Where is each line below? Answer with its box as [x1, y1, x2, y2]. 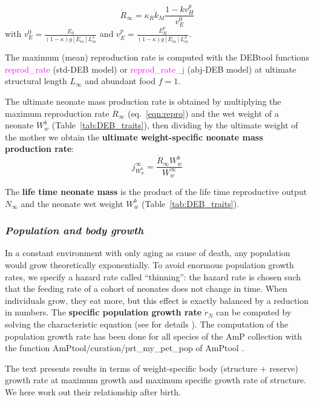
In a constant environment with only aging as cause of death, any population [5, 246, 290, 259]
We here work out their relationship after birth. [5, 385, 181, 398]
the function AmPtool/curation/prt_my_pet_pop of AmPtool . [5, 341, 244, 354]
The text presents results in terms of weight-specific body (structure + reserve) [5, 361, 299, 374]
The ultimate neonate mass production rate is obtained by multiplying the [5, 94, 281, 107]
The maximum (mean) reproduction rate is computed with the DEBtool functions [5, 51, 309, 64]
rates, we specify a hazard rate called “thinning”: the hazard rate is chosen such [5, 270, 301, 283]
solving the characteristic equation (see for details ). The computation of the [5, 317, 289, 330]
